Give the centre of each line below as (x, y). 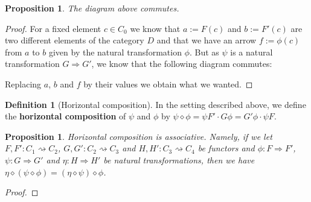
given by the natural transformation (115, 52)
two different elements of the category (75, 40)
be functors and (226, 148)
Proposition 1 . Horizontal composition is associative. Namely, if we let (139, 136)
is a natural (252, 52)
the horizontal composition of (66, 116)
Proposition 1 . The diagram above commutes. (92, 8)
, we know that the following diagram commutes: (182, 64)
